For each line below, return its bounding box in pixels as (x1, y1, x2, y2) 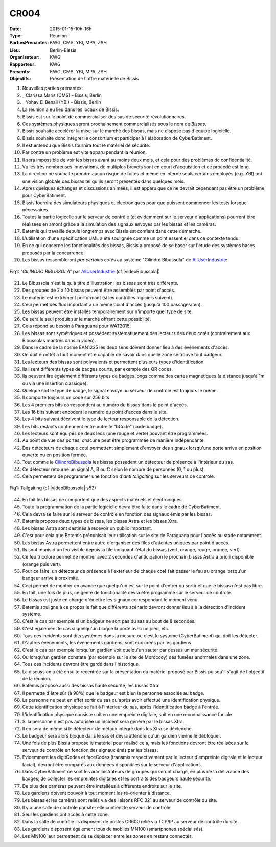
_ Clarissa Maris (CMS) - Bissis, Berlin (22, 92, 102, 98)
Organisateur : (9, 54, 40, 60)
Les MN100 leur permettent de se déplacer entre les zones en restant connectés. (22, 833, 193, 839)
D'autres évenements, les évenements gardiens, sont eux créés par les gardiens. (22, 639, 193, 645)
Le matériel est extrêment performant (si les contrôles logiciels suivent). (22, 294, 174, 300)
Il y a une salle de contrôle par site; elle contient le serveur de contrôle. (22, 804, 172, 810)
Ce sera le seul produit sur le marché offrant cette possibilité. (22, 316, 151, 322)
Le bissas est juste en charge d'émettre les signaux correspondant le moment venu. (22, 596, 199, 603)
